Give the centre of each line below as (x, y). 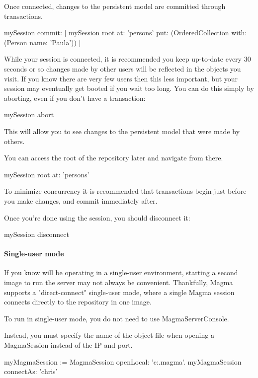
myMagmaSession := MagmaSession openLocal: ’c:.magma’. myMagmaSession (123, 361)
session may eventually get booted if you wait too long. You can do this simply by (129, 88)
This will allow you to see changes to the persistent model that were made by (122, 131)
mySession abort (29, 114)
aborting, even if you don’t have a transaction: (75, 98)
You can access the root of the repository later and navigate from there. (114, 158)
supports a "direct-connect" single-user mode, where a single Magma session (119, 292)
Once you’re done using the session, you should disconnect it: (97, 217)
